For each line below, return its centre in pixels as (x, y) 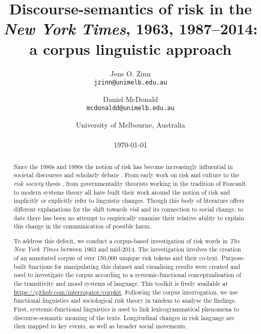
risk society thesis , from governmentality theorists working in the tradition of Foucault (130, 183)
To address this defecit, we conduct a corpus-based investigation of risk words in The (127, 241)
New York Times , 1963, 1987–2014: (130, 29)
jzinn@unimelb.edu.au (130, 83)
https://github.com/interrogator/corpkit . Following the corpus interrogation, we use (126, 292)
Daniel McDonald (130, 99)
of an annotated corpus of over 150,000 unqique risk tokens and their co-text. (116, 258)
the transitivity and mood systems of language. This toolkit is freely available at (121, 283)
